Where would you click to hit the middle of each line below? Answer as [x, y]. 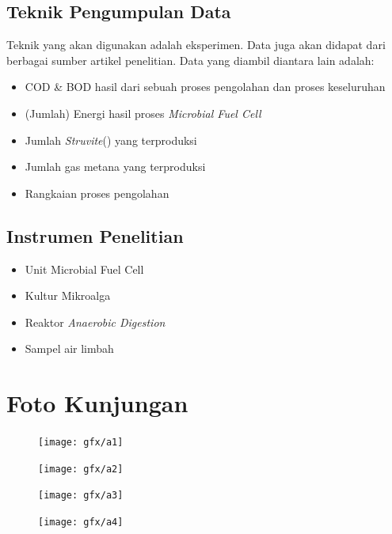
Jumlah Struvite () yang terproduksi [111, 140]
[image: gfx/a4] [81, 523]
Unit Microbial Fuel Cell [84, 269]
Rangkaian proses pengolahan [97, 193]
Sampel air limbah [69, 348]
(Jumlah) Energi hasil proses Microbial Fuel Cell [143, 113]
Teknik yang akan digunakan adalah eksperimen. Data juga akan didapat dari [196, 45]
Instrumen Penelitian [95, 235]
